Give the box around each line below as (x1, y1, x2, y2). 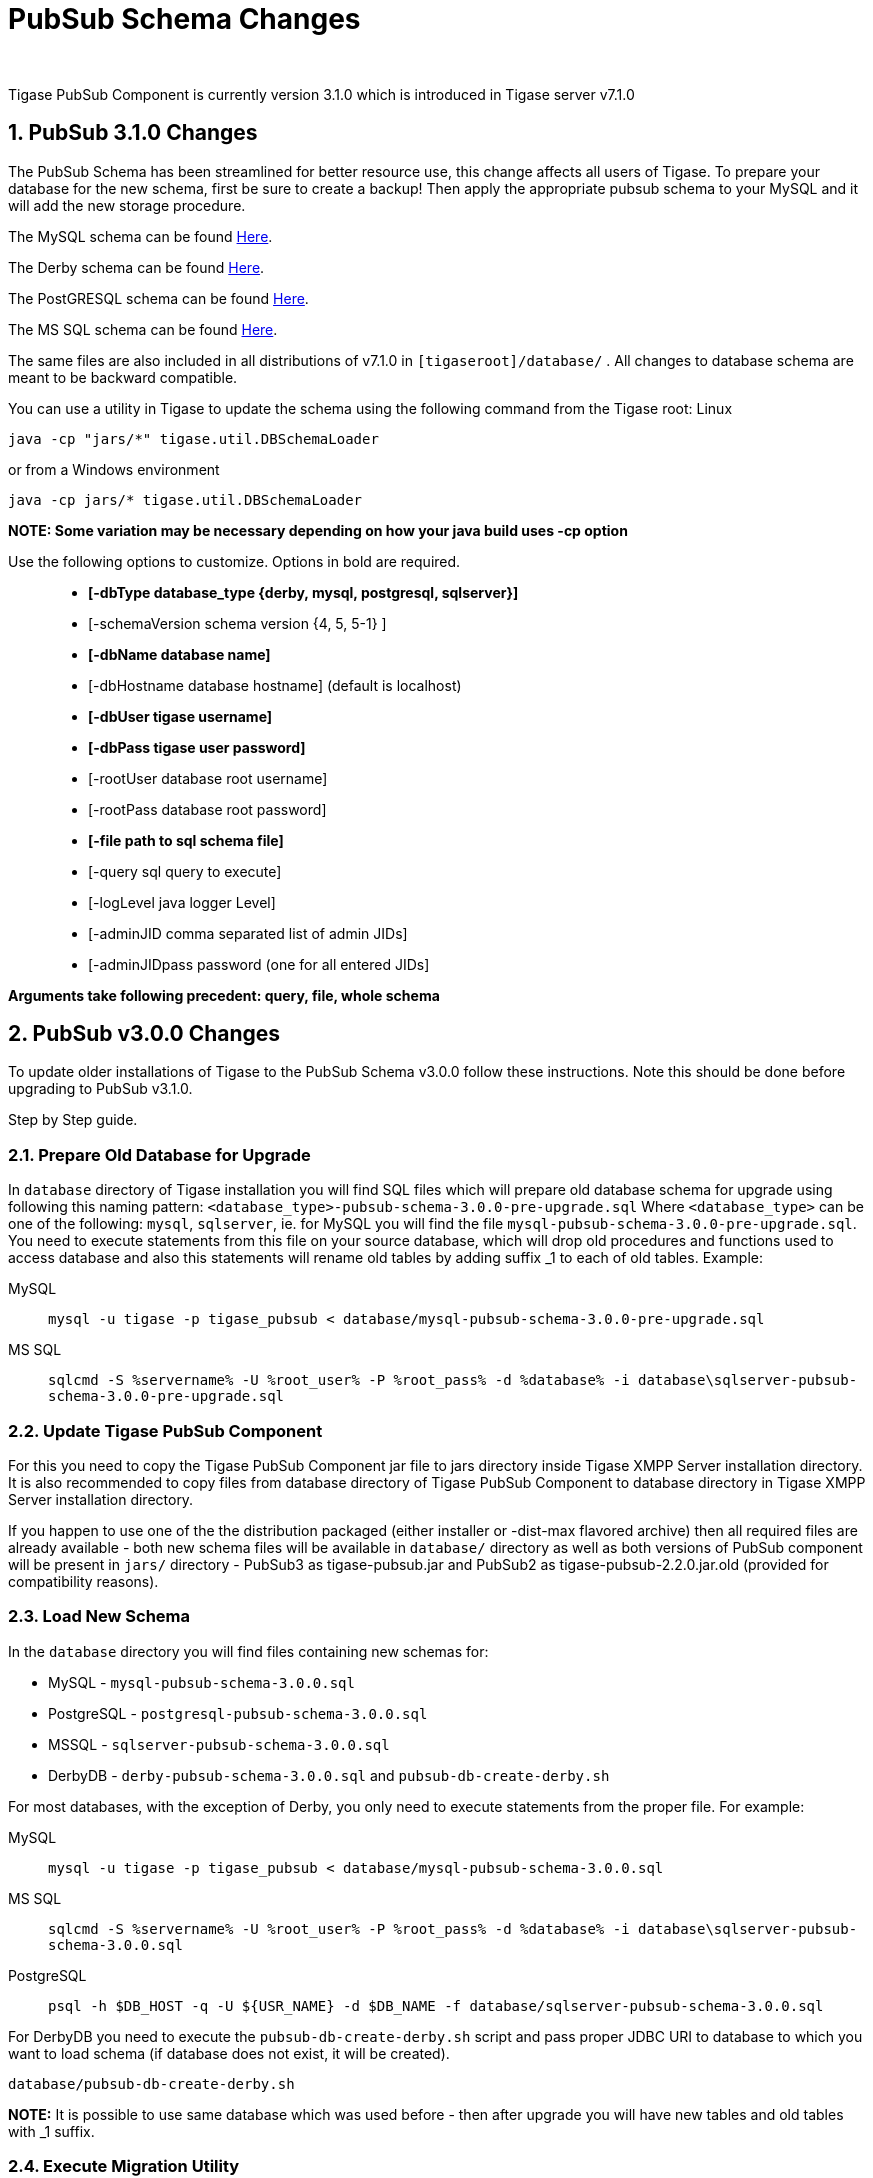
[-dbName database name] (88, 645, 271, 663)
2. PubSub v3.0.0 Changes (8, 1021, 281, 1047)
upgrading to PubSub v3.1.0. (8, 1080, 193, 1098)
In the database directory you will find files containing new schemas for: (8, 1642, 489, 1660)
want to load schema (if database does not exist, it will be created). (8, 2044, 450, 2062)
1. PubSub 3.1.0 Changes (8, 120, 258, 146)
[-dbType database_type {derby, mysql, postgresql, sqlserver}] (88, 583, 519, 601)
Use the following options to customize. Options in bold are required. (8, 552, 461, 570)
